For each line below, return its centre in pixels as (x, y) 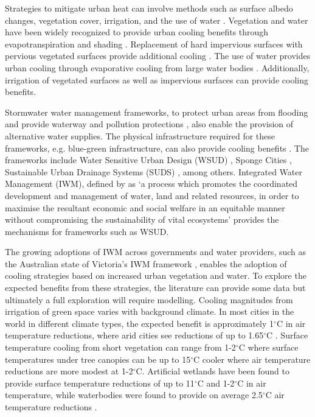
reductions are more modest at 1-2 (69, 371)
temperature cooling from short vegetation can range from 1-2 (120, 347)
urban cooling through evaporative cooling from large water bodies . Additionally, (157, 67)
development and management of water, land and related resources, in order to (152, 195)
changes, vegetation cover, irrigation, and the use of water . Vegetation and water (157, 20)
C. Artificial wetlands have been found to (213, 371)
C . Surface (287, 335)
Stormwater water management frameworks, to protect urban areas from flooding (157, 112)
